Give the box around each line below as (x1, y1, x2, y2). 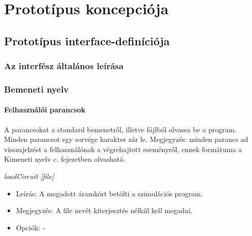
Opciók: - (16, 222, 45, 232)
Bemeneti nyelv (4, 82, 69, 95)
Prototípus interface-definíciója (4, 33, 170, 48)
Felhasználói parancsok (4, 104, 86, 115)
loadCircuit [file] (4, 171, 54, 182)
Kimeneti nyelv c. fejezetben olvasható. (4, 154, 125, 164)
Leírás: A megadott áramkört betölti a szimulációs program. (16, 188, 203, 198)
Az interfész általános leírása (4, 60, 124, 72)
